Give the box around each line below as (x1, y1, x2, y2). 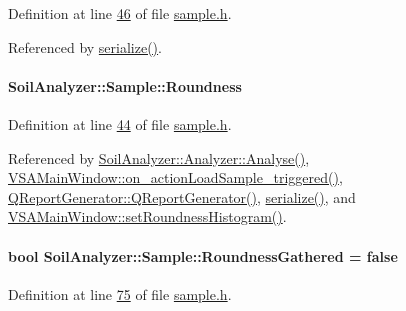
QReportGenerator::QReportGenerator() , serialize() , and (8, 186, 356, 207)
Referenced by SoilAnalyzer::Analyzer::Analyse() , (8, 147, 310, 168)
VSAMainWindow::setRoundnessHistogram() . (8, 206, 287, 227)
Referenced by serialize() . (8, 36, 162, 57)
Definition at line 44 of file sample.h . (8, 113, 232, 134)
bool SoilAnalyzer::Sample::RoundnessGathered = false (8, 245, 398, 266)
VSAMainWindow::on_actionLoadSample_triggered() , (8, 167, 343, 188)
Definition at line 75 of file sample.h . (8, 283, 232, 304)
